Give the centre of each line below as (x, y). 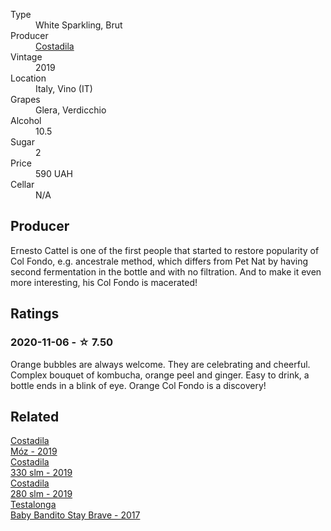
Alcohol (26, 120)
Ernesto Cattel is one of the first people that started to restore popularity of (165, 250)
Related (35, 416)
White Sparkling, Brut (79, 25)
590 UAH (54, 173)
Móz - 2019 (34, 451)
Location (28, 78)
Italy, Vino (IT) (64, 88)
